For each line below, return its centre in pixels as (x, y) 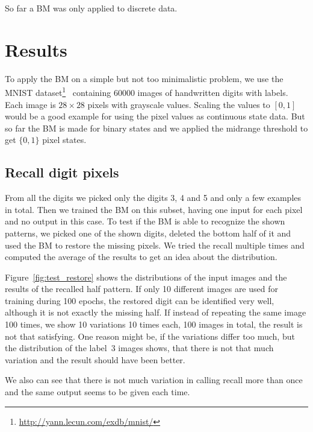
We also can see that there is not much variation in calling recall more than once (154, 380)
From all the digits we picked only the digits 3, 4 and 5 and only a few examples (153, 198)
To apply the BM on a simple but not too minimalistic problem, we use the (144, 78)
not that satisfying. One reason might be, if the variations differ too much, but (150, 336)
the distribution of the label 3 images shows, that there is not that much (139, 348)
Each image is (30, 104)
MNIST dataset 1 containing (58, 91)
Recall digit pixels (62, 172)
